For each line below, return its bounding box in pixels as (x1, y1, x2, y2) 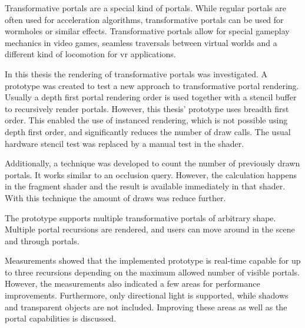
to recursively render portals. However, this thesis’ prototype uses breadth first (5, 102, 289, 114)
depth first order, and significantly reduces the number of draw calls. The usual (5, 125, 291, 137)
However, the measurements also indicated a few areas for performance (5, 277, 260, 290)
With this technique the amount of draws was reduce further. (5, 191, 226, 204)
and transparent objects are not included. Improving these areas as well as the (5, 300, 287, 313)
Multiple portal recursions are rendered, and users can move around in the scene (5, 223, 295, 235)
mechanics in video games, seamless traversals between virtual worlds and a (5, 36, 277, 48)
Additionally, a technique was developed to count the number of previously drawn (5, 157, 300, 169)
